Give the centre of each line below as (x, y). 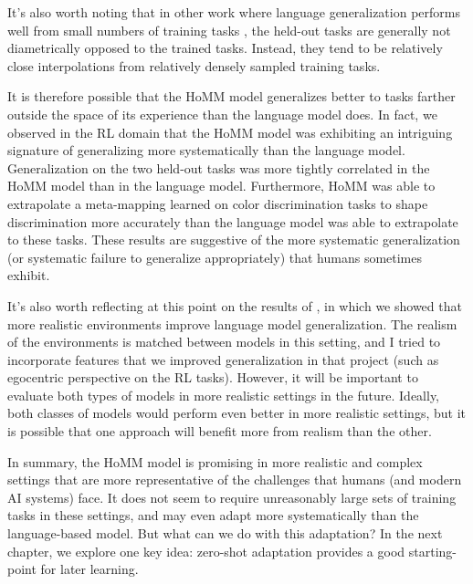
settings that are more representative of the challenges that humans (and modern (235, 480)
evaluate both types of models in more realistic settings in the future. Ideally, (224, 395)
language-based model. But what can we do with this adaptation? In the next (225, 533)
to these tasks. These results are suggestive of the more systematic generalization (234, 240)
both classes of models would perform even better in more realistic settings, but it (236, 413)
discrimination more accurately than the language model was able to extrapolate (233, 221)
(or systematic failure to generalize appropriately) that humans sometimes (215, 257)
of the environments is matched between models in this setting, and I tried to (224, 342)
